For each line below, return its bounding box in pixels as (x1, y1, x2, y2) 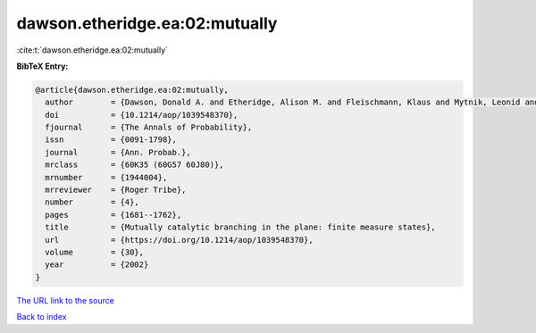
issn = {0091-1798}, (45, 135, 178, 145)
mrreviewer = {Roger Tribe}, (45, 185, 187, 196)
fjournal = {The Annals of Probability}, (45, 122, 253, 133)
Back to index (16, 312, 67, 322)
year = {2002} (45, 260, 149, 270)
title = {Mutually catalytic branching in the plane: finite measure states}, (45, 222, 437, 232)
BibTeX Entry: (16, 61, 69, 71)
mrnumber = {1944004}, (45, 172, 168, 182)
